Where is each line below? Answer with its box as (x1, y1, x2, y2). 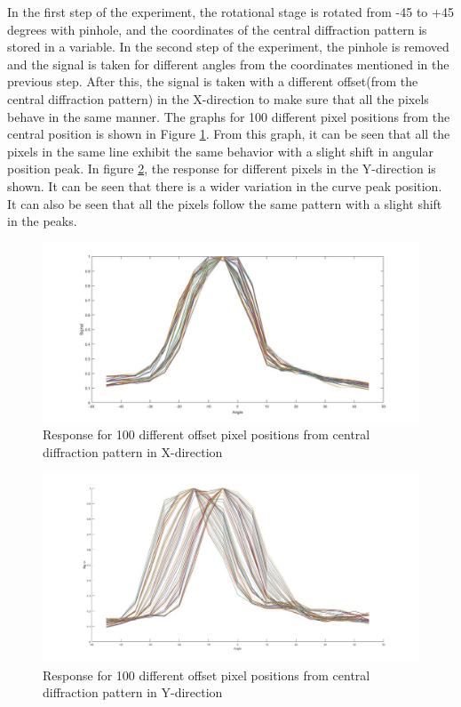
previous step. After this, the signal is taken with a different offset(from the (7, 72, 418, 91)
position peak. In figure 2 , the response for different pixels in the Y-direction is (7, 159, 436, 178)
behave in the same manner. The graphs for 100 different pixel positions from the (7, 107, 450, 125)
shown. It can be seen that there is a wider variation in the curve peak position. (7, 176, 442, 195)
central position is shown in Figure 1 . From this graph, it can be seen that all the (7, 125, 450, 143)
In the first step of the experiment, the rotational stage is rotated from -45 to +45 (7, 3, 454, 20)
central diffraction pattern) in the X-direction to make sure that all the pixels (7, 89, 429, 108)
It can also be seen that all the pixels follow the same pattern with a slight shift (7, 194, 442, 213)
